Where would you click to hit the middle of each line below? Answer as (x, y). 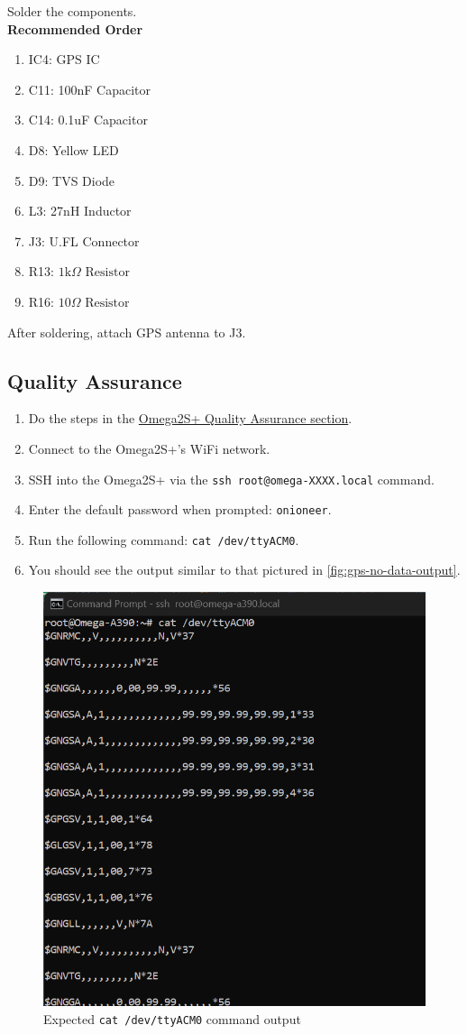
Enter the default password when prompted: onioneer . (180, 509)
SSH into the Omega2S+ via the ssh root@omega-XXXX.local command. (231, 479)
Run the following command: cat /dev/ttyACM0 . (164, 539)
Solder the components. (72, 11)
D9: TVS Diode (72, 180)
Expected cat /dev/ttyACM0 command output (172, 1018)
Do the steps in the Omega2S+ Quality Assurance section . (190, 418)
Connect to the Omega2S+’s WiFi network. (149, 448)
